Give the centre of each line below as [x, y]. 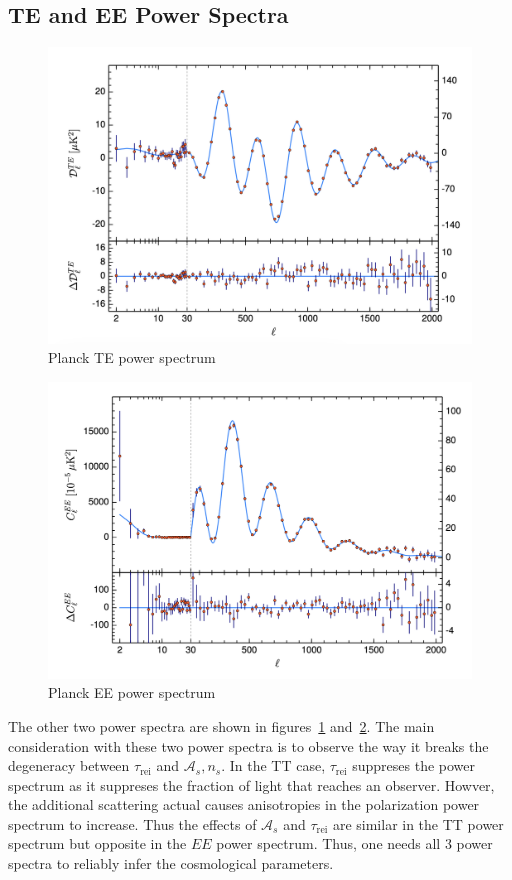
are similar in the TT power [418, 823]
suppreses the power [414, 765]
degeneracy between [69, 765]
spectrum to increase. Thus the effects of [132, 823]
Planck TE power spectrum [132, 357]
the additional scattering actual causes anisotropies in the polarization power [244, 804]
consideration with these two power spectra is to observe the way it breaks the [248, 745]
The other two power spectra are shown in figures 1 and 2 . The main [221, 725]
